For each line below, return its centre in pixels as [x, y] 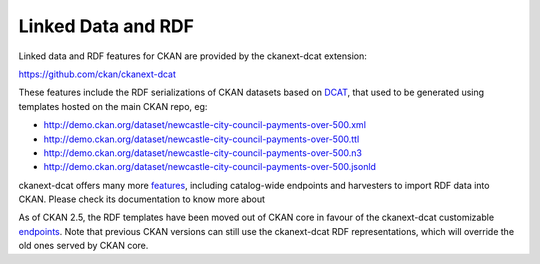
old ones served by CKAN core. [83, 246]
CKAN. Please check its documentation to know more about [141, 199]
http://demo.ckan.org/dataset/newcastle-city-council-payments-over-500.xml [205, 125]
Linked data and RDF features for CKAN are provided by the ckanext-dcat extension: [192, 56]
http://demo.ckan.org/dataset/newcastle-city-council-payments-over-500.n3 [202, 152]
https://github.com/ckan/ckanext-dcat [97, 74]
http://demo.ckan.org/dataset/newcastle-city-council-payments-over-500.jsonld [210, 167]
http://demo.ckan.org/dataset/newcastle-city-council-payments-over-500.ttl [201, 139]
